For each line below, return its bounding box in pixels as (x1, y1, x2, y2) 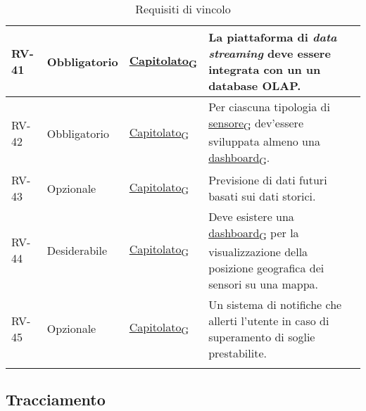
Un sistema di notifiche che (208, 296, 342, 312)
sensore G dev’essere (208, 115, 303, 134)
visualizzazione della (208, 243, 308, 260)
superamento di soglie (208, 328, 315, 345)
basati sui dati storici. (208, 188, 316, 205)
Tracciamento (6, 388, 106, 410)
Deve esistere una (208, 208, 294, 225)
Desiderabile (46, 241, 108, 258)
